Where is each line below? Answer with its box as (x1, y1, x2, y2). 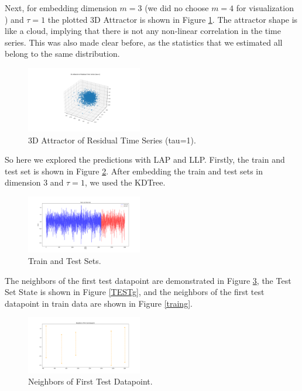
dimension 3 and (5, 176, 64, 188)
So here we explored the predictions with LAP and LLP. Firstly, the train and (5, 153, 285, 166)
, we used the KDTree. (84, 176, 166, 188)
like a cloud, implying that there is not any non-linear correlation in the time (5, 25, 281, 37)
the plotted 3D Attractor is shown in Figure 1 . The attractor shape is (47, 13, 298, 25)
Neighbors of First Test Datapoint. (28, 375, 153, 387)
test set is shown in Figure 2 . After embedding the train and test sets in (5, 164, 263, 177)
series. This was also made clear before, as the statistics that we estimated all (5, 36, 283, 48)
